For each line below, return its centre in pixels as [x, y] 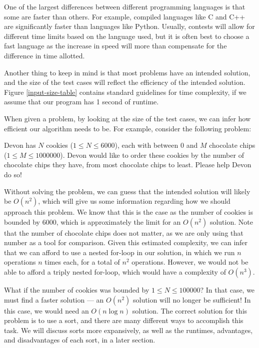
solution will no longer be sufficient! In [192, 299]
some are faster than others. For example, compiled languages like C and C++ [125, 16]
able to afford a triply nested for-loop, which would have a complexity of [115, 272]
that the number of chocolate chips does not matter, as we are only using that [124, 232]
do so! [13, 174]
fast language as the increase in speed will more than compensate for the [115, 46]
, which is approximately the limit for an [118, 221]
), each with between [146, 145]
